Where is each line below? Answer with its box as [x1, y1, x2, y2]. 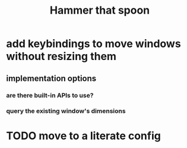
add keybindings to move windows [6, 37, 181, 51]
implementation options [6, 73, 97, 83]
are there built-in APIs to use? [6, 91, 94, 99]
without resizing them [6, 50, 117, 63]
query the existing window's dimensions [6, 107, 126, 115]
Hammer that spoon [49, 4, 150, 17]
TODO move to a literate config [6, 129, 161, 143]
